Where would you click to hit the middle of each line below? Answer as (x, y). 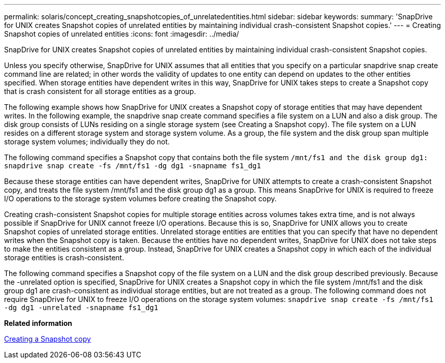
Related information (38, 323)
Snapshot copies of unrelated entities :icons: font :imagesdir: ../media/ (122, 34)
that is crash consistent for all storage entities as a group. (100, 91)
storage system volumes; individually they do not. (87, 142)
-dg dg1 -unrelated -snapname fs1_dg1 (81, 308)
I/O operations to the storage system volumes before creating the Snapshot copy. (140, 199)
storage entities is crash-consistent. (64, 258)
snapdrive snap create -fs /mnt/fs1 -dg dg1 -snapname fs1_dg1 (133, 166)
